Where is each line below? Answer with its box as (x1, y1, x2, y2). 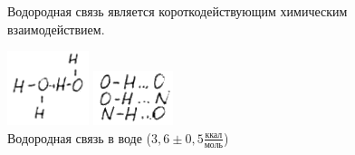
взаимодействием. (7, 19, 105, 38)
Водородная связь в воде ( (7, 128, 152, 147)
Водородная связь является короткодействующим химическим (7, 2, 348, 20)
